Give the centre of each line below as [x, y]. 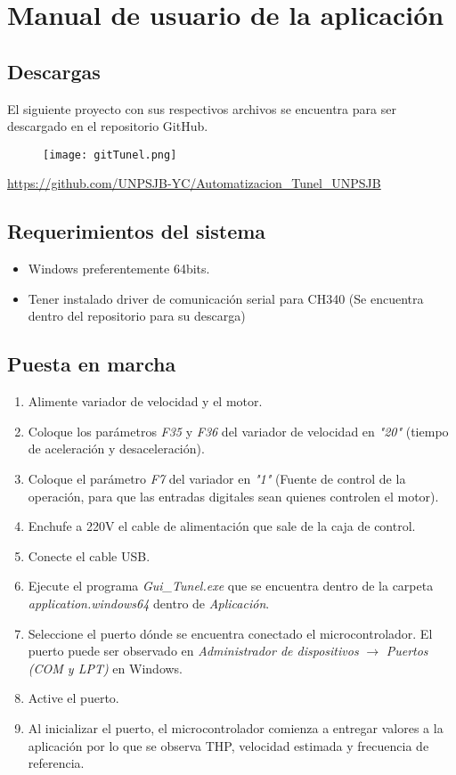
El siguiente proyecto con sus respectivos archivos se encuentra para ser [202, 108]
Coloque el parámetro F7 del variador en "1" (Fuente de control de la [217, 478]
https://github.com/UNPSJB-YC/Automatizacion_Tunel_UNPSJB [194, 183]
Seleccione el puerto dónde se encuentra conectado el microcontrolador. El [230, 633]
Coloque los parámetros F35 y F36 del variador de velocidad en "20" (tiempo [238, 431]
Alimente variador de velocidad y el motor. [145, 401]
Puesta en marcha [92, 364]
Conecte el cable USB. [89, 555]
